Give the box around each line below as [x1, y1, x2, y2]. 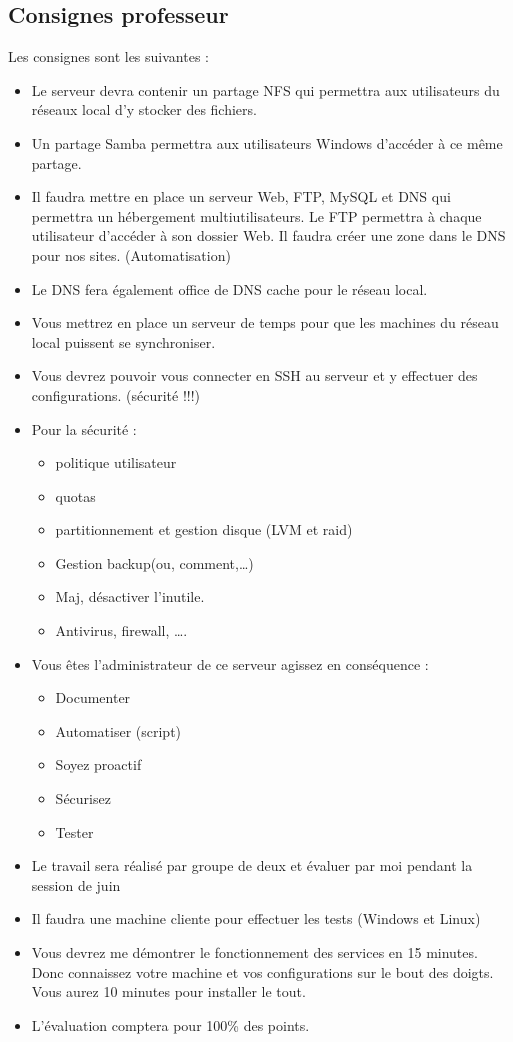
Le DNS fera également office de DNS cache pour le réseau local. [31, 278, 428, 299]
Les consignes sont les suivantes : [8, 46, 209, 67]
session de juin [31, 874, 121, 895]
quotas [55, 485, 96, 506]
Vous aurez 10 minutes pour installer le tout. [31, 981, 306, 1002]
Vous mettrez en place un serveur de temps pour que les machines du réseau [31, 312, 499, 333]
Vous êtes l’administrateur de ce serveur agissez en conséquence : [31, 653, 429, 674]
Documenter [55, 687, 131, 708]
